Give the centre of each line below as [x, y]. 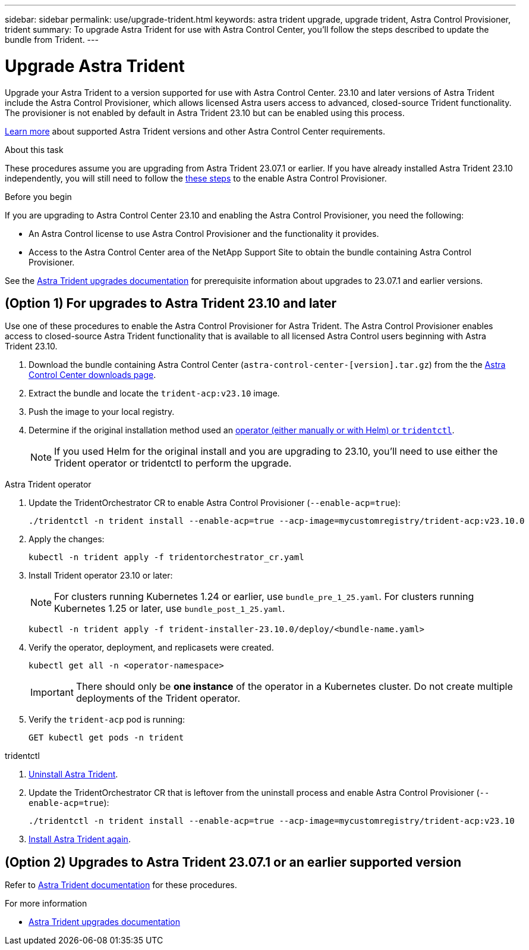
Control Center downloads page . [92, 375]
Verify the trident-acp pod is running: [107, 720]
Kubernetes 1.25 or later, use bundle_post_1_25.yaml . [170, 609]
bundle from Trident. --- [52, 40]
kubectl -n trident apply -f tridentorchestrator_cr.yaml [166, 557]
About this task [34, 149]
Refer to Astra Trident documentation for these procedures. [121, 885]
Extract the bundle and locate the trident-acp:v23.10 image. [154, 393]
